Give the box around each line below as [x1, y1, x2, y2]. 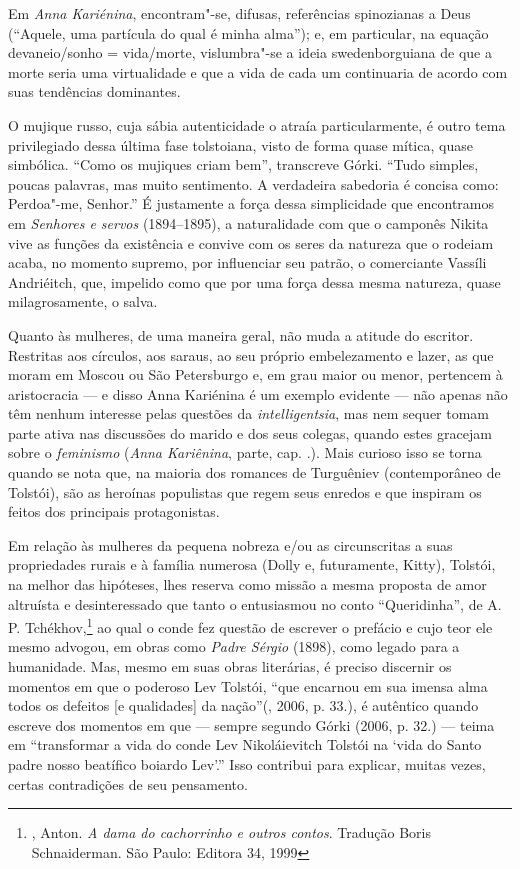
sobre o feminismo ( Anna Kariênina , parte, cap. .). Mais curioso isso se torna [8, 442, 482, 463]
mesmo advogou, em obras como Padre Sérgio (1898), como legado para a [8, 636, 460, 657]
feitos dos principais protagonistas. [8, 501, 220, 522]
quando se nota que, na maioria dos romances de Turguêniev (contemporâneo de [8, 462, 501, 483]
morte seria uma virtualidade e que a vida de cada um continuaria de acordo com [8, 61, 508, 82]
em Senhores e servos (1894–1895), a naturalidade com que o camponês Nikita [8, 212, 489, 233]
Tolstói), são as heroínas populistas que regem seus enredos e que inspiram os [8, 481, 482, 502]
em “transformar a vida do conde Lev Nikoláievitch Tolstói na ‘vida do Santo [8, 734, 482, 755]
